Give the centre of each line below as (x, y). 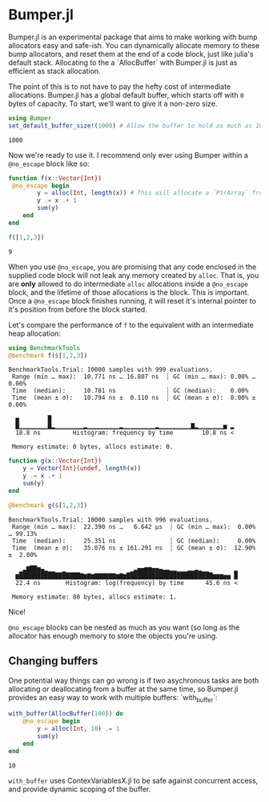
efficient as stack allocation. (55, 71)
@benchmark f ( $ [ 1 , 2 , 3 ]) (48, 355)
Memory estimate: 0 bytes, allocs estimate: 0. (92, 447)
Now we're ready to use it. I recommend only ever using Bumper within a (128, 155)
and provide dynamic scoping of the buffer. (80, 789)
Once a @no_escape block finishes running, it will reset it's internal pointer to (132, 300)
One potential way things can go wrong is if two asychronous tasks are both (134, 680)
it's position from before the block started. (78, 309)
